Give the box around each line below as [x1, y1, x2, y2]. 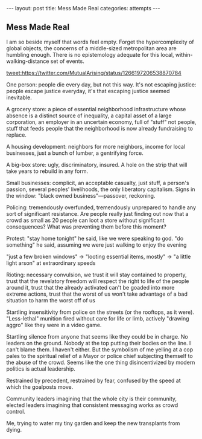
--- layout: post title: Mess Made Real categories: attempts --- [6, 5, 160, 11]
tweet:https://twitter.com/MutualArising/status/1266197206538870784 [6, 69, 182, 76]
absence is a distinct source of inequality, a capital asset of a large [6, 112, 172, 119]
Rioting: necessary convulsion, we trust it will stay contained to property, [6, 271, 187, 278]
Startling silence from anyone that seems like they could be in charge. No [6, 333, 188, 340]
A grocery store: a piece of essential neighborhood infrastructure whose [6, 105, 186, 112]
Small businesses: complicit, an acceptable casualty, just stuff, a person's [6, 179, 189, 186]
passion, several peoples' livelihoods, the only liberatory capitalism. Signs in [6, 186, 195, 193]
